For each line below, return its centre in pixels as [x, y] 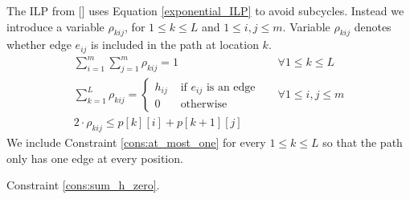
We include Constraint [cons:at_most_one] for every [136, 142]
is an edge [231, 87]
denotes [373, 26]
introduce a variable [55, 26]
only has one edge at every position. [95, 158]
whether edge [39, 45]
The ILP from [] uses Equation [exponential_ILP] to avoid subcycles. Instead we [205, 10]
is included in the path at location [175, 45]
